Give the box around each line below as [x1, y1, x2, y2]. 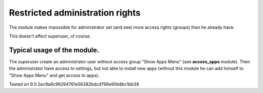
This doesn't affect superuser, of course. [9, 33, 91, 39]
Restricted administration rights [9, 7, 141, 18]
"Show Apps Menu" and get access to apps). [9, 72, 100, 78]
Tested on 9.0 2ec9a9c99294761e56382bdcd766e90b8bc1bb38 [9, 81, 139, 87]
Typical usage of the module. [9, 46, 99, 54]
